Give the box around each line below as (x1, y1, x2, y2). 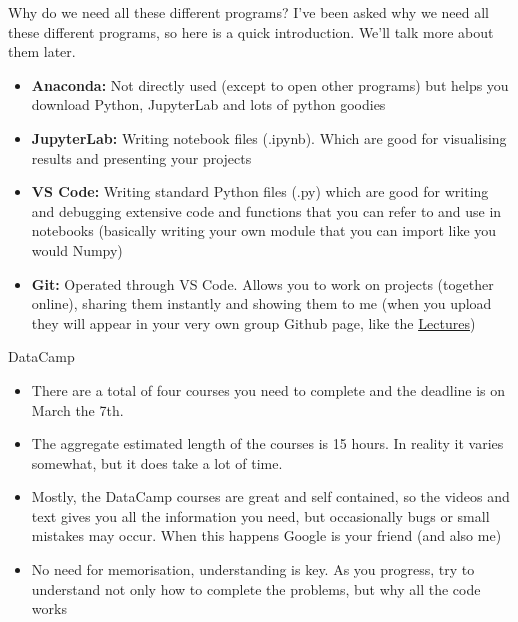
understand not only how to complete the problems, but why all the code (31, 578, 481, 599)
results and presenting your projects (31, 147, 252, 168)
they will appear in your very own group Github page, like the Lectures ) (31, 312, 476, 333)
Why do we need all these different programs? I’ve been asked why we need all (8, 2, 489, 22)
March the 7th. (31, 399, 124, 420)
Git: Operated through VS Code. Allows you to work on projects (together (31, 273, 494, 294)
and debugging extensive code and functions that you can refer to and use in (31, 200, 502, 221)
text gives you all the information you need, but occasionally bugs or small (31, 505, 490, 526)
